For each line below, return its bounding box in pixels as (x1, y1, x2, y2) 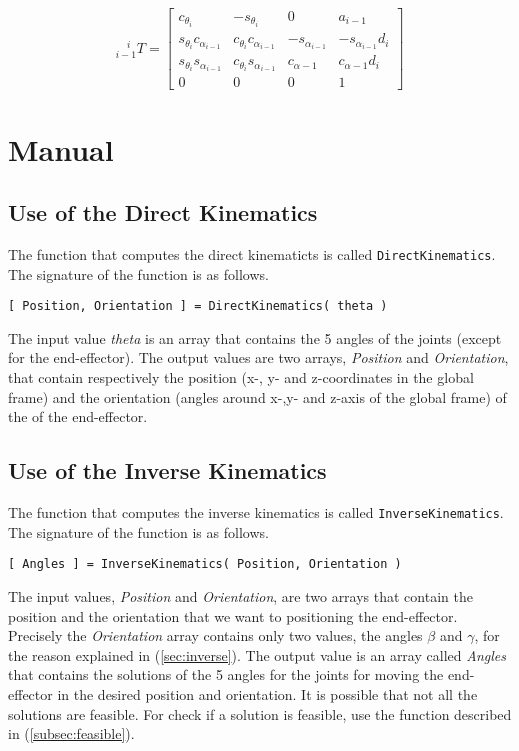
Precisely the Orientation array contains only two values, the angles (8, 625, 423, 646)
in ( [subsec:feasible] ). (8, 723, 135, 744)
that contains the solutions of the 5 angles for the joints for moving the (8, 664, 444, 685)
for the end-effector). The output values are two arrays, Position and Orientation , (8, 347, 509, 368)
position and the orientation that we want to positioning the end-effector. (8, 605, 458, 626)
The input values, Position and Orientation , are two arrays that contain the (8, 585, 473, 606)
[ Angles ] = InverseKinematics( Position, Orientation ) (8, 557, 402, 572)
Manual (8, 128, 114, 169)
